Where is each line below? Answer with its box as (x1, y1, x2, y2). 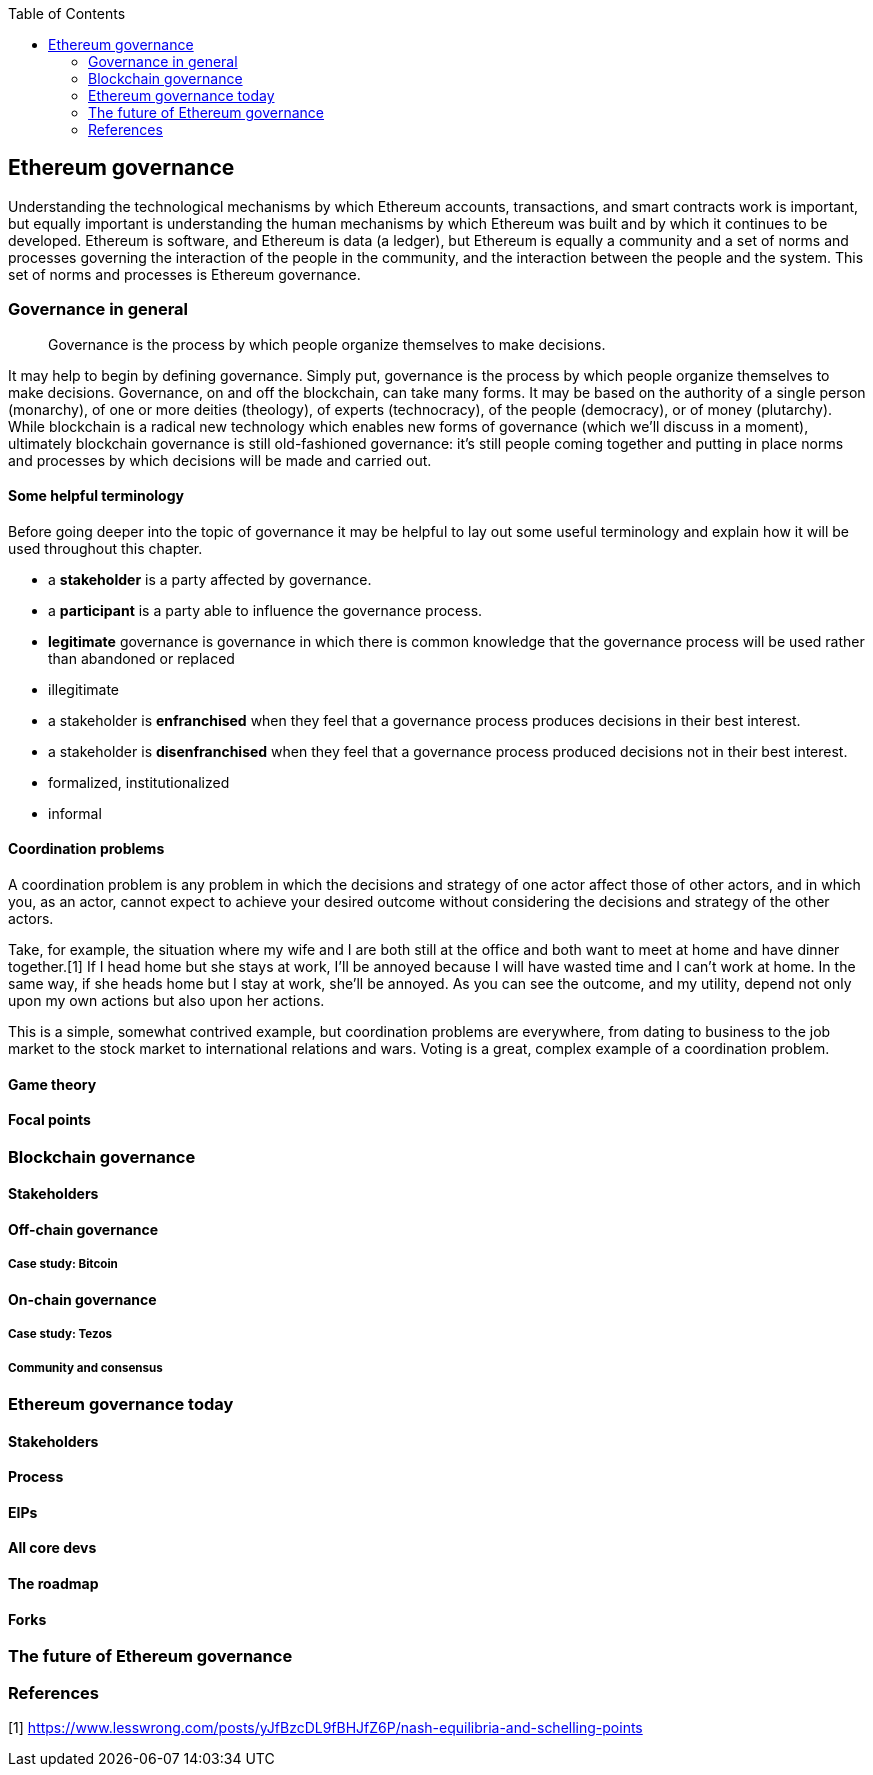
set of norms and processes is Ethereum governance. (8, 265, 361, 283)
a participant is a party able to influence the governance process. (48, 601, 483, 619)
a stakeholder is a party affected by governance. (48, 570, 372, 588)
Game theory (8, 1075, 97, 1093)
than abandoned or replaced (48, 649, 235, 667)
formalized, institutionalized (48, 773, 230, 791)
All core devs (8, 1539, 97, 1557)
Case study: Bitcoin (8, 1257, 118, 1272)
